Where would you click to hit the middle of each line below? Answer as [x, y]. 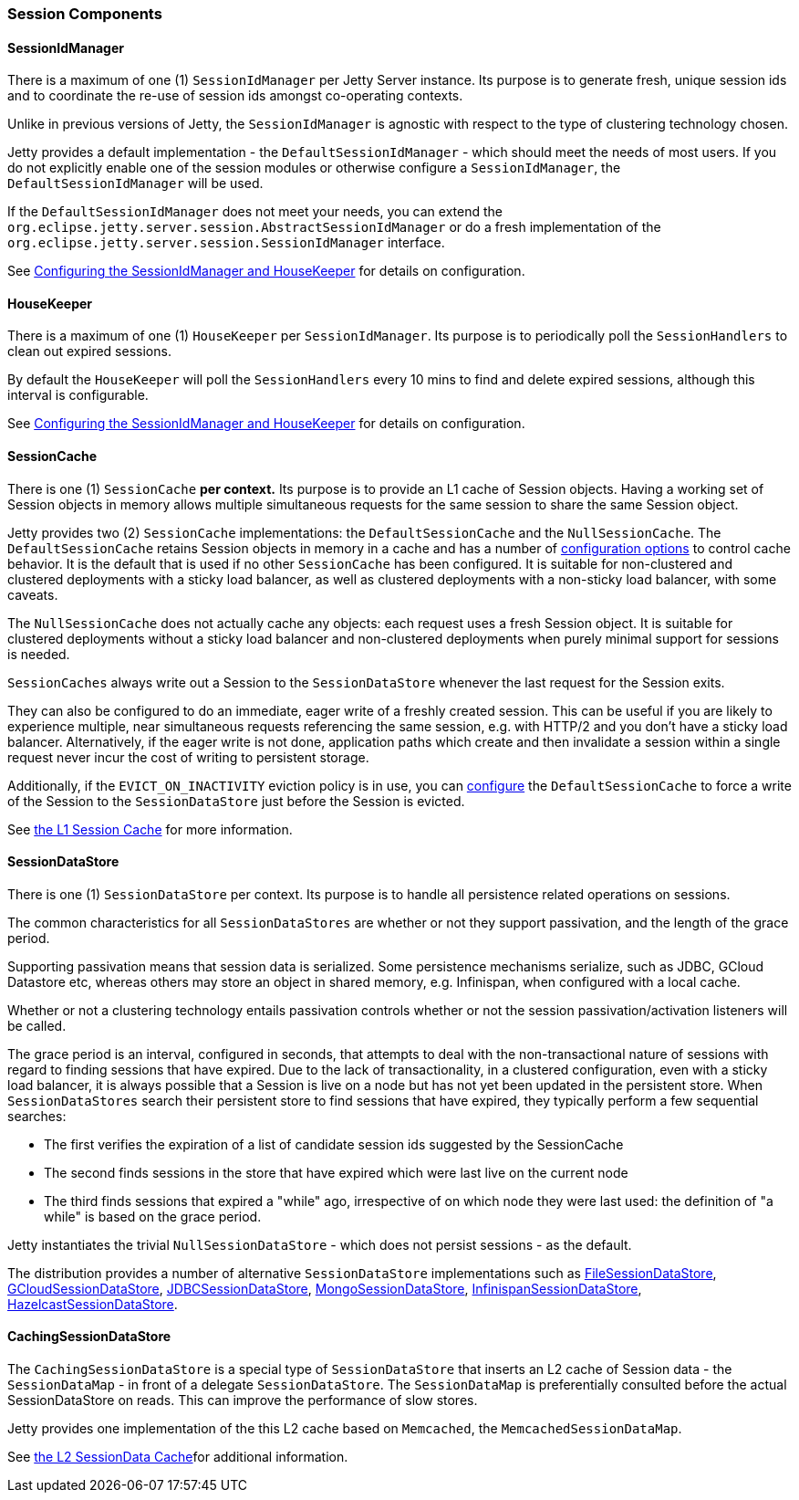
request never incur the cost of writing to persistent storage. [188, 757]
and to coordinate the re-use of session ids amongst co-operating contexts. [235, 96]
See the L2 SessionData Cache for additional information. [178, 1457]
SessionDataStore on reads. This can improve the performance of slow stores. [243, 1400]
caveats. [33, 594]
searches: [37, 1116]
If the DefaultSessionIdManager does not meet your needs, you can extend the [255, 212]
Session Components [85, 14]
